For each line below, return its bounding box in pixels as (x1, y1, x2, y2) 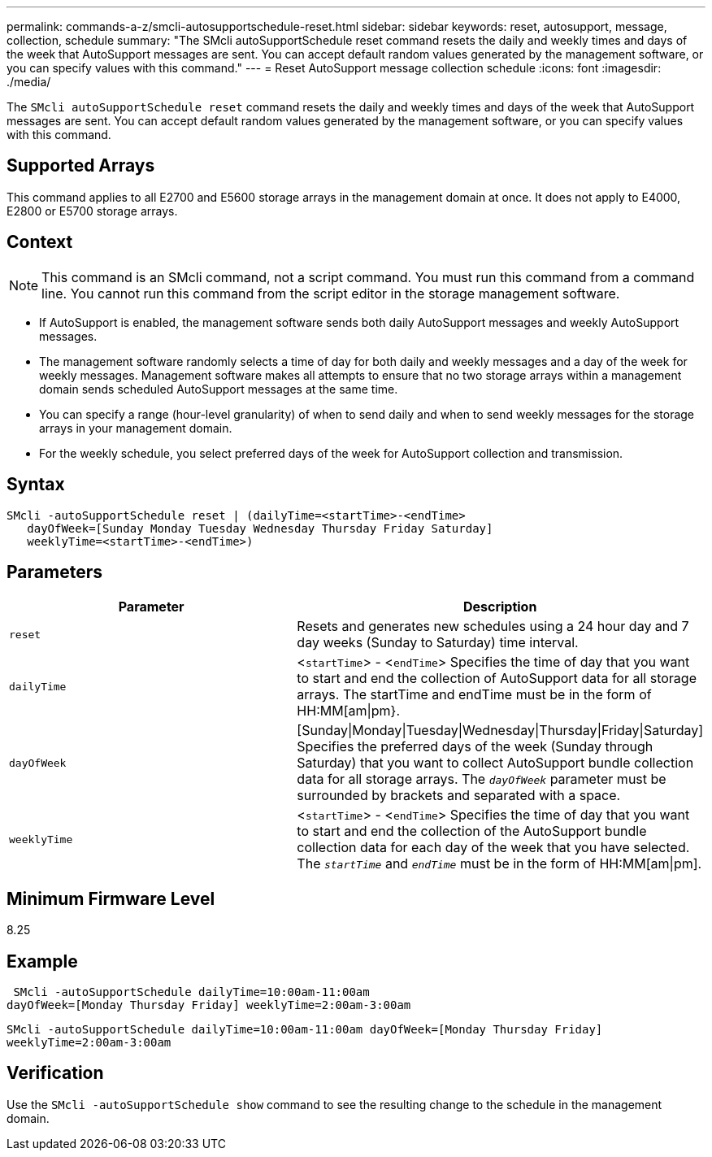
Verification (7, 1063, 104, 1084)
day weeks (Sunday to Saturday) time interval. (297, 634, 579, 651)
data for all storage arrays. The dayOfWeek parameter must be (297, 771, 666, 788)
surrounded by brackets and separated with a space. (297, 787, 621, 804)
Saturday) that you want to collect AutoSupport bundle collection (297, 755, 694, 772)
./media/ (7, 75, 51, 89)
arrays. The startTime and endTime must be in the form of (297, 686, 652, 703)
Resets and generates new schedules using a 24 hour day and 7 (297, 618, 689, 635)
